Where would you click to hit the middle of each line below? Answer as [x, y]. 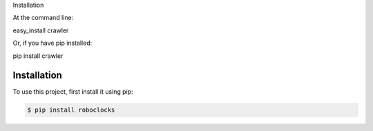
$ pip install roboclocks [71, 110]
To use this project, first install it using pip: [73, 92]
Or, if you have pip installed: [52, 43]
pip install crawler [38, 56]
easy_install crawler [41, 30]
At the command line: [43, 18]
